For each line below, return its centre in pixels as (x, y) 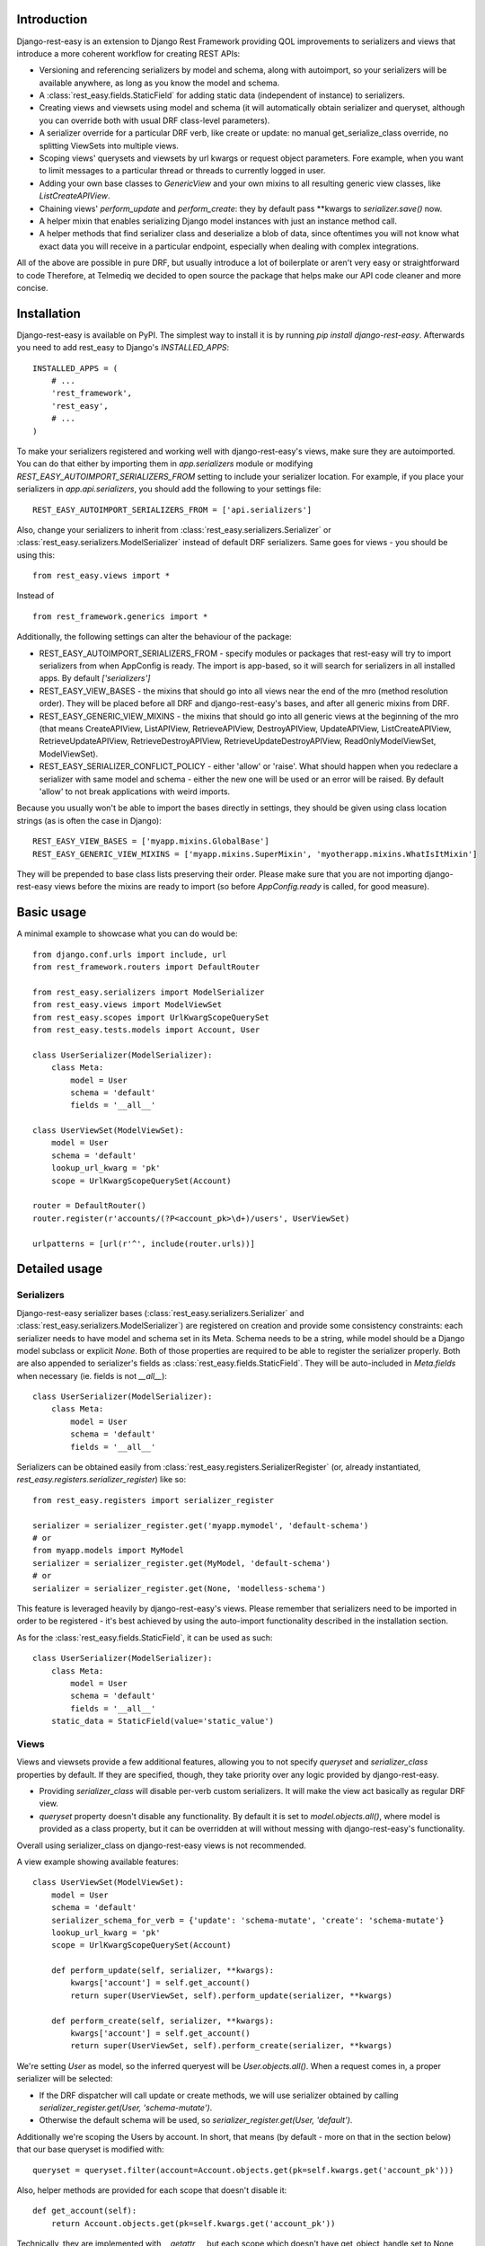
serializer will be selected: (65, 2079)
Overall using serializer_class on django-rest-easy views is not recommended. (162, 1845)
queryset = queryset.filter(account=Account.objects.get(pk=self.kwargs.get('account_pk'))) (243, 2170)
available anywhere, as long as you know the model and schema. (159, 83)
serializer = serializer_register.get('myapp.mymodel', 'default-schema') (201, 1525)
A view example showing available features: (97, 1861)
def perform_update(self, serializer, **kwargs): (162, 1971)
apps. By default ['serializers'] (95, 678)
